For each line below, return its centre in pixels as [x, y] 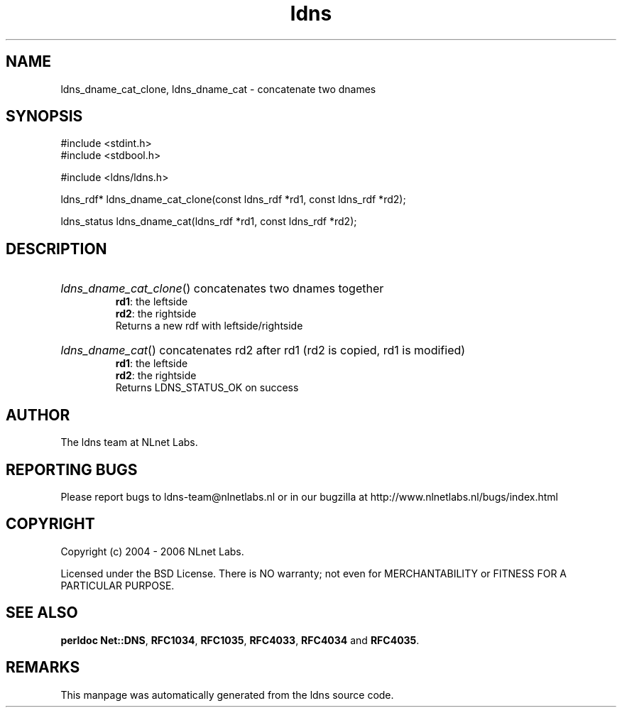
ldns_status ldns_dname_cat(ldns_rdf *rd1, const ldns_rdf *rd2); [209, 222]
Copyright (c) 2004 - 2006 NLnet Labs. [152, 551]
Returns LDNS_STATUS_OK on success [207, 388]
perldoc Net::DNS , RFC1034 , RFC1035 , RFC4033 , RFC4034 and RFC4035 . [240, 640]
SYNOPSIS [44, 116]
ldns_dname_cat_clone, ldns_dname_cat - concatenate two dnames [218, 89]
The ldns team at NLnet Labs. [129, 442]
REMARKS [43, 668]
